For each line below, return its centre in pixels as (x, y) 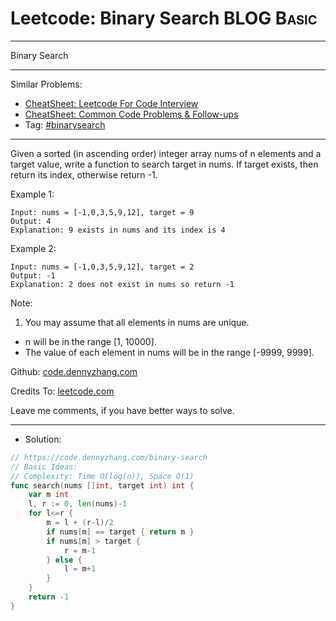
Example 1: (32, 194)
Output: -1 (33, 275)
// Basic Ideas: (44, 467)
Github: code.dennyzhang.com (74, 371)
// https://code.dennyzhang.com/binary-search (109, 457)
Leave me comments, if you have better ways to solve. (122, 410)
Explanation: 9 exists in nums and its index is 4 (118, 230)
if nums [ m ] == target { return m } (120, 532)
